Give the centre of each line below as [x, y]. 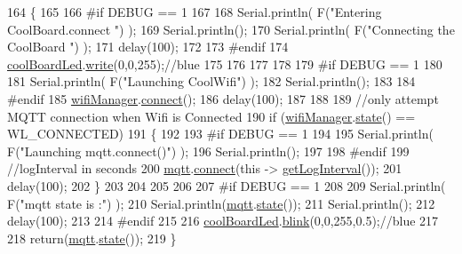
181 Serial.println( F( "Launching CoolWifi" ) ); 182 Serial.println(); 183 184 [211, 81]
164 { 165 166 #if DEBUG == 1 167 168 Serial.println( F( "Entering [195, 12]
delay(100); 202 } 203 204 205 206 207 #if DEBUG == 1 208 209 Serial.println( [227, 185]
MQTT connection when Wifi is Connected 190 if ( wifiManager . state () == [211, 116]
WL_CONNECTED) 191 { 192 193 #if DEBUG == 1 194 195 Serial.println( [220, 134]
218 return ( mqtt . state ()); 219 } [92, 238]
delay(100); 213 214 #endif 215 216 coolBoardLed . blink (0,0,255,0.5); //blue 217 [223, 221]
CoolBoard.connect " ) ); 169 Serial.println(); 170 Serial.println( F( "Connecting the [231, 29]
